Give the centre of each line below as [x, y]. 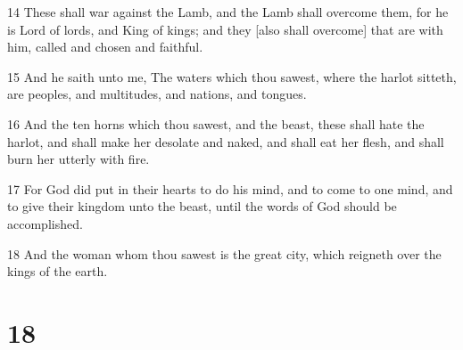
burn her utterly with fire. [79, 159]
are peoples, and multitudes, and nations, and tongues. [157, 94]
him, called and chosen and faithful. [105, 47]
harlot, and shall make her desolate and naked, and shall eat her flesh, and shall [226, 141]
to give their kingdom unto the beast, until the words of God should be [202, 206]
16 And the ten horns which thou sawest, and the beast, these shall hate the [216, 123]
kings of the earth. [58, 271]
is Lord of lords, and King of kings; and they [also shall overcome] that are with [225, 29]
